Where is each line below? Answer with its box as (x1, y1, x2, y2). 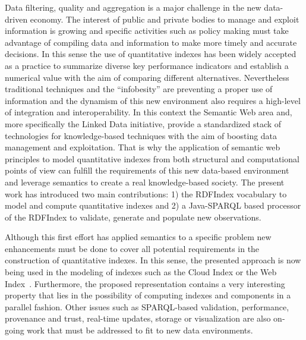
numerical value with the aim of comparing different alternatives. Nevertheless (5, 71, 289, 83)
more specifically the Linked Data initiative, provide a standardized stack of (5, 117, 282, 130)
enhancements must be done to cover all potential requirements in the (5, 242, 260, 254)
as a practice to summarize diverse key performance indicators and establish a (5, 59, 289, 71)
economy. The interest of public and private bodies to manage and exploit (30, 12, 299, 25)
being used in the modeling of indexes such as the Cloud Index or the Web (5, 266, 277, 278)
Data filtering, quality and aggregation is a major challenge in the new (5, 1, 261, 13)
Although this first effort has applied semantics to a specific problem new (5, 231, 272, 243)
